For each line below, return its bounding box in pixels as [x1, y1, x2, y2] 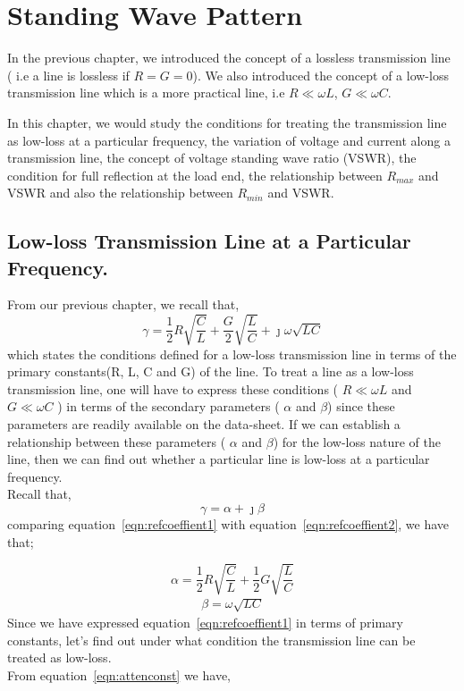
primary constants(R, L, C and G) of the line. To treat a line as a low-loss [7, 362, 414, 381]
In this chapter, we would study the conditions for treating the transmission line [7, 113, 447, 131]
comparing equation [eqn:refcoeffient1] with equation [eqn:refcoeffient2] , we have [7, 514, 450, 533]
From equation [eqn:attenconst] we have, [7, 666, 231, 685]
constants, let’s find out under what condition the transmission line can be [7, 630, 416, 649]
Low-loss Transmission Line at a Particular [7, 227, 411, 255]
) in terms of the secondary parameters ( [57, 397, 280, 416]
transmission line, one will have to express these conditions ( [7, 379, 339, 398]
